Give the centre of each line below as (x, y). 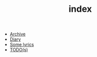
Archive (17, 34)
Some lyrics (22, 45)
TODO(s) (19, 50)
